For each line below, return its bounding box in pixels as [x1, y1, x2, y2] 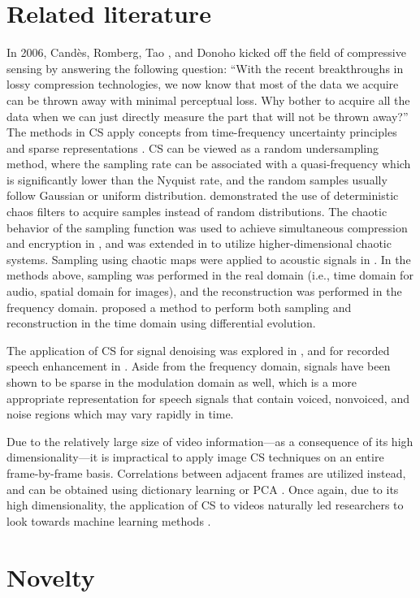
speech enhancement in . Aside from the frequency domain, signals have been [6, 357, 391, 375]
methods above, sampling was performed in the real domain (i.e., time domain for [6, 266, 414, 284]
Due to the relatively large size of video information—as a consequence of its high [6, 432, 414, 449]
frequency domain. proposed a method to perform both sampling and [6, 298, 352, 315]
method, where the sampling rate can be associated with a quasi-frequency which [6, 155, 411, 172]
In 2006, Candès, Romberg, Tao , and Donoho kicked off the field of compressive [6, 44, 406, 61]
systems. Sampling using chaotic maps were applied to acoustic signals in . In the [6, 250, 411, 267]
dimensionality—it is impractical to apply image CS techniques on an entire [6, 448, 384, 466]
